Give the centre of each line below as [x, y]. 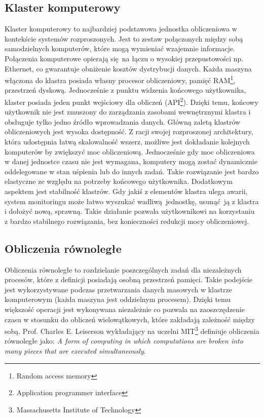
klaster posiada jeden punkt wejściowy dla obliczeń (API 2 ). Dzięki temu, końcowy [131, 101]
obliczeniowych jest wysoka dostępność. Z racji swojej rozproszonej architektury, [129, 131]
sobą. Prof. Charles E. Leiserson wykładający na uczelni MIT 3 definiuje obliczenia [132, 330]
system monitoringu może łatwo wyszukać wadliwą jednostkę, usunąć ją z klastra [132, 201]
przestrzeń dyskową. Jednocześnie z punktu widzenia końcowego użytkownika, [125, 90]
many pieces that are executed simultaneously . [75, 351]
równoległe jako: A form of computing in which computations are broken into [124, 341]
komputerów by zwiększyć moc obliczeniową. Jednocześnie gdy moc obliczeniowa [130, 151]
